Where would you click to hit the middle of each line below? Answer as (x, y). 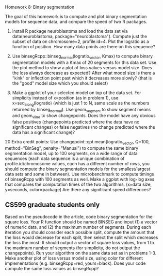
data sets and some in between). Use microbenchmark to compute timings (80, 174)
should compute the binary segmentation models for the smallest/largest (78, 169)
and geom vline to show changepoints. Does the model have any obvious (84, 116)
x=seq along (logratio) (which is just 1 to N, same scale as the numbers (81, 103)
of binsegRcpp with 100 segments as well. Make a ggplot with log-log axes (80, 179)
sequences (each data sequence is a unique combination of (65, 158)
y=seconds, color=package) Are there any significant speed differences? (78, 189)
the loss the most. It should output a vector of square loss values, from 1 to (80, 242)
